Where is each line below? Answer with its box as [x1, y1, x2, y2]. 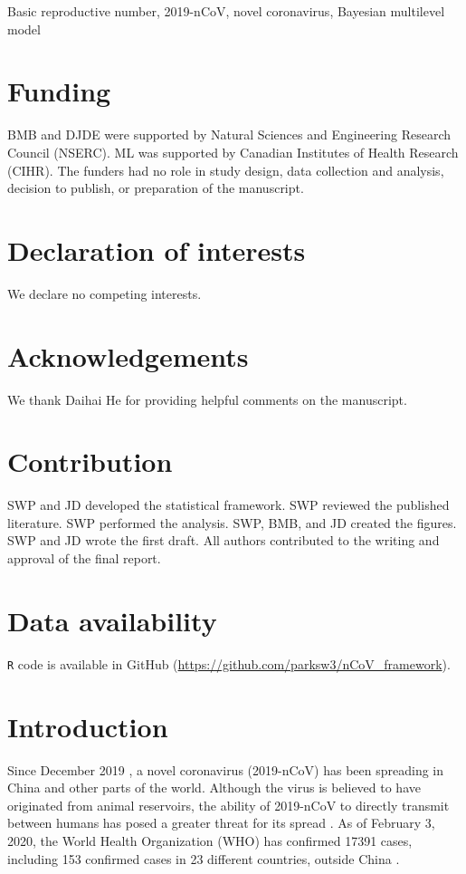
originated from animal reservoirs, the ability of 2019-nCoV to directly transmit [7, 795, 450, 814]
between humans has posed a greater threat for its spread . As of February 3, [7, 813, 435, 832]
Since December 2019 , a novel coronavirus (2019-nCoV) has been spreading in [7, 760, 444, 779]
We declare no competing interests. [7, 283, 202, 303]
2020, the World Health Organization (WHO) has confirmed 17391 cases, [7, 831, 413, 850]
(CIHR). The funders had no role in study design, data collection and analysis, [7, 160, 444, 179]
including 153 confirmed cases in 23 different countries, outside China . [7, 849, 400, 868]
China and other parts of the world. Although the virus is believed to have [7, 778, 421, 797]
